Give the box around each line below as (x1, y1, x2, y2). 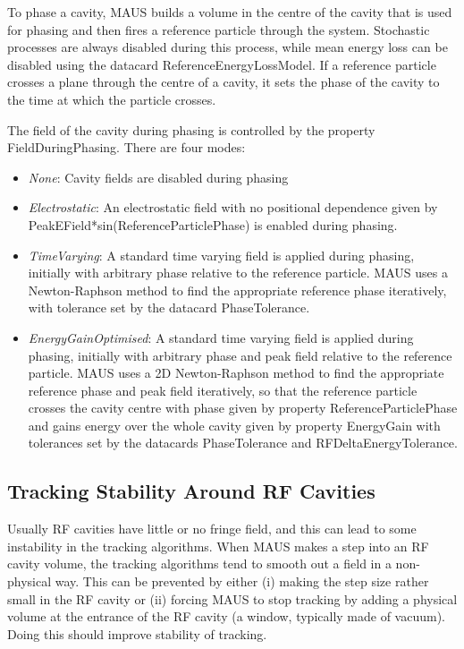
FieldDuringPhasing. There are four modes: (7, 138, 246, 157)
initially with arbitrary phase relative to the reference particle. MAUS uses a (28, 263, 448, 282)
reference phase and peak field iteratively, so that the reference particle (28, 380, 418, 399)
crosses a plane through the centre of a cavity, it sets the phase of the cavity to (7, 73, 440, 91)
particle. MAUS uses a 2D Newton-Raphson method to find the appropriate (28, 363, 444, 382)
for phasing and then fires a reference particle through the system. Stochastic (7, 20, 430, 38)
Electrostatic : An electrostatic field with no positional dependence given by (28, 198, 438, 217)
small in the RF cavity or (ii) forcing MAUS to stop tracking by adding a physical (7, 589, 458, 608)
